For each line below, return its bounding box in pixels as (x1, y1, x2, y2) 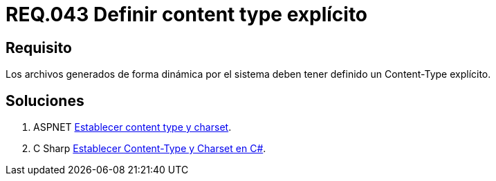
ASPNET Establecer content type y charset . (33, 121, 232, 134)
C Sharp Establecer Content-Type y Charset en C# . (33, 142, 266, 155)
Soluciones (6, 92, 84, 109)
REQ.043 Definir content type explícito (6, 3, 368, 26)
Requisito (6, 39, 72, 56)
